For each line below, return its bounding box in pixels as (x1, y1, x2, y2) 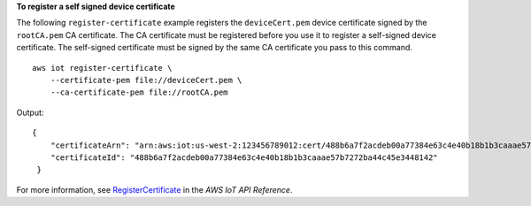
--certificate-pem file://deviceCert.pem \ (50, 75, 242, 85)
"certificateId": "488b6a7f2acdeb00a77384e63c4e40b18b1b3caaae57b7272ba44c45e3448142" (50, 152, 438, 163)
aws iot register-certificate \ (32, 63, 173, 72)
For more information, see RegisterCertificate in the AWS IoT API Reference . (16, 184, 293, 195)
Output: (16, 107, 44, 118)
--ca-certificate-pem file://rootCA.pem (50, 88, 229, 97)
